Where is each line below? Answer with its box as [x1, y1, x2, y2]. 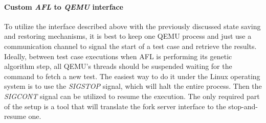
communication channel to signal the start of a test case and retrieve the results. [4, 40, 257, 51]
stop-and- [228, 101, 258, 111]
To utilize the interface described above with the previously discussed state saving [4, 20, 261, 31]
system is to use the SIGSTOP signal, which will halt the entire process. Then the [4, 81, 262, 91]
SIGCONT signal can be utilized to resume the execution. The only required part [4, 90, 260, 101]
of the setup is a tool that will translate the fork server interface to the [4, 101, 226, 111]
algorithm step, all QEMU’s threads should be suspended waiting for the [4, 61, 232, 71]
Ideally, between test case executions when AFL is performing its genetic [4, 51, 232, 61]
